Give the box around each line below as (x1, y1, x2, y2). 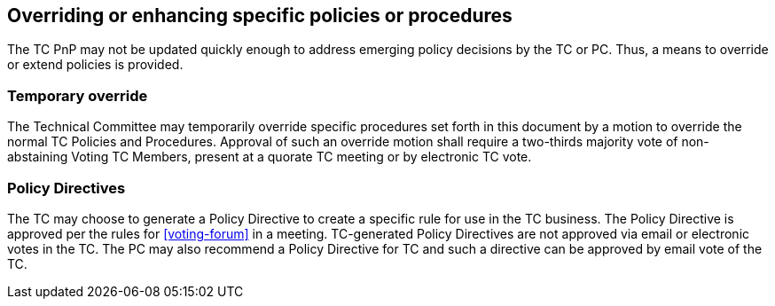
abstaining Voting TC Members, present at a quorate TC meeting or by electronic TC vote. (7, 149, 532, 165)
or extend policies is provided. (7, 57, 184, 73)
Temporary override (7, 86, 148, 105)
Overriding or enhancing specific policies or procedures (7, 4, 513, 27)
